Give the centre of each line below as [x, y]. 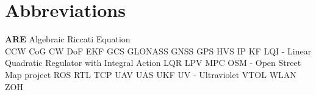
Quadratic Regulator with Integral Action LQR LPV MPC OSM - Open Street [153, 63]
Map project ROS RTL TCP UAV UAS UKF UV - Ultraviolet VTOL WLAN [151, 74]
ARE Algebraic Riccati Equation [68, 39]
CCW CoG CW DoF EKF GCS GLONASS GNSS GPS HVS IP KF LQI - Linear [158, 51]
